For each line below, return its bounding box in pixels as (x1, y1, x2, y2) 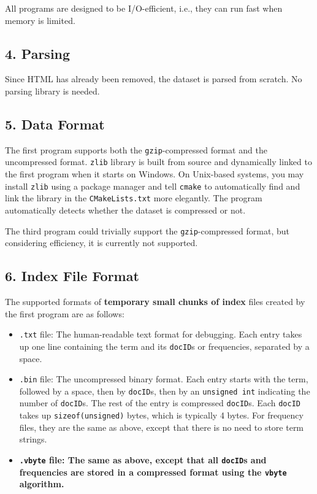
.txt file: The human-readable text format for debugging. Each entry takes (19, 328, 302, 341)
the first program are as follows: (5, 307, 124, 320)
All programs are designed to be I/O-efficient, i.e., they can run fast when (5, 2, 283, 14)
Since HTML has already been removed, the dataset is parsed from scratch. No (5, 72, 302, 85)
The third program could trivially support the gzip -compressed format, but (5, 224, 289, 237)
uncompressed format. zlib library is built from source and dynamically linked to (5, 155, 312, 168)
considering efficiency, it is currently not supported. (5, 236, 198, 249)
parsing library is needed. (5, 84, 100, 97)
